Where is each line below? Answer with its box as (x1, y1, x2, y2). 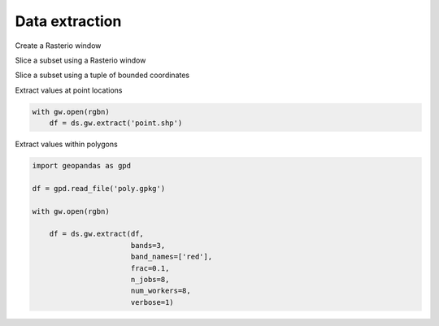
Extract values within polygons (15, 139, 118, 150)
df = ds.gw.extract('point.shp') (49, 119, 183, 128)
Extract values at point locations (15, 85, 123, 95)
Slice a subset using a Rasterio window (15, 55, 146, 65)
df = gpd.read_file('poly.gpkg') (32, 184, 166, 193)
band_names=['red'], (130, 252, 213, 262)
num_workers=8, (130, 286, 191, 296)
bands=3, (130, 241, 166, 250)
